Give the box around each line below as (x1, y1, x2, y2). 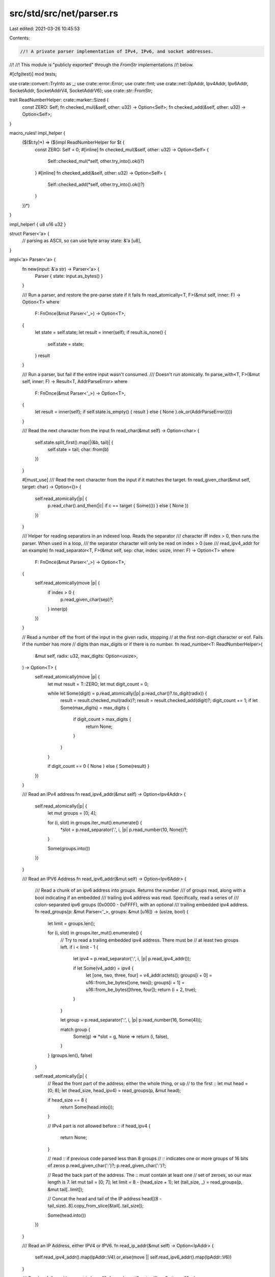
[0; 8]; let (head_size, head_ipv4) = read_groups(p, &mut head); (47, 1087, 181, 1094)
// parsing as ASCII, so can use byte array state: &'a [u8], (22, 238, 142, 244)
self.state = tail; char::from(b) (47, 446, 109, 452)
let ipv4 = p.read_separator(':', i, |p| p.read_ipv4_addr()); (73, 956, 191, 962)
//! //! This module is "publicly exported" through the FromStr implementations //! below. (9, 61, 194, 67)
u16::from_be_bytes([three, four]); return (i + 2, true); (86, 986, 197, 992)
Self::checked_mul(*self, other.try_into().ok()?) (47, 158, 145, 164)
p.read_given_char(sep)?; (60, 597, 114, 603)
